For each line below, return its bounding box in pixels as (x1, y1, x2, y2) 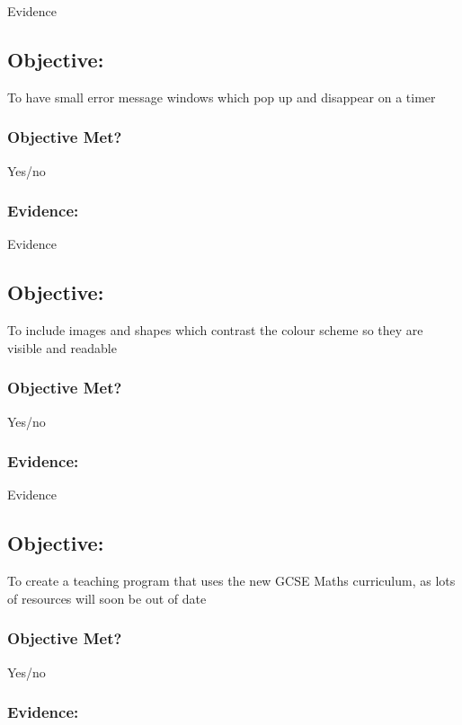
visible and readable (7, 338, 117, 357)
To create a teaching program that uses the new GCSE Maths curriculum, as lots (7, 571, 456, 590)
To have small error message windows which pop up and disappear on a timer (7, 87, 436, 106)
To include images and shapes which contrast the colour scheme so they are (7, 321, 423, 340)
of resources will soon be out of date (7, 588, 207, 607)
